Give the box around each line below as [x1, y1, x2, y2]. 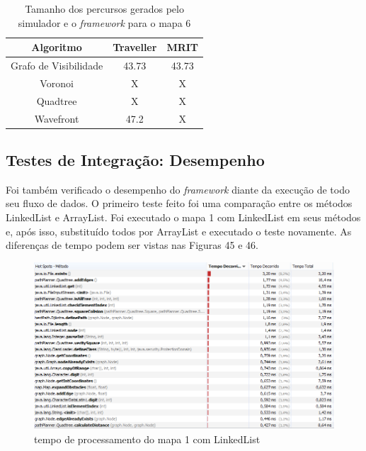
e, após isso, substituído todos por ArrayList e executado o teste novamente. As [6, 223, 352, 238]
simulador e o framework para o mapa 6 [18, 15, 191, 30]
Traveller [113, 40, 157, 55]
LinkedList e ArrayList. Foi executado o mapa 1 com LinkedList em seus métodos [6, 210, 361, 225]
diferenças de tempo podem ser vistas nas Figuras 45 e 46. [6, 238, 258, 252]
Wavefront [34, 111, 79, 126]
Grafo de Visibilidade [11, 58, 103, 73]
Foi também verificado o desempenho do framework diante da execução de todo [6, 182, 350, 196]
